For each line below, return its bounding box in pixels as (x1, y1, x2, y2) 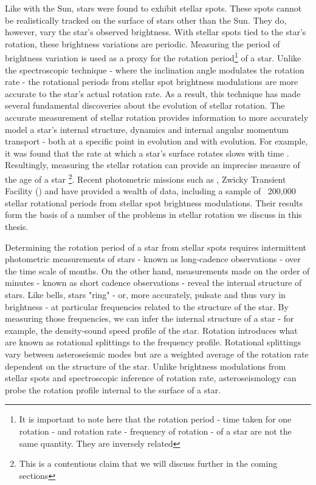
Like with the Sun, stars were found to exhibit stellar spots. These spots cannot (5, 2, 302, 14)
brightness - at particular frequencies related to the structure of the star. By (5, 300, 289, 313)
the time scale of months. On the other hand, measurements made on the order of (5, 264, 310, 277)
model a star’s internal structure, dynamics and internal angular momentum (5, 123, 289, 135)
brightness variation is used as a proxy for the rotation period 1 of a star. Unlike (5, 50, 301, 64)
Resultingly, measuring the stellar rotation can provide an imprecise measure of (5, 158, 300, 171)
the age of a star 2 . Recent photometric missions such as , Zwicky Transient (5, 171, 286, 185)
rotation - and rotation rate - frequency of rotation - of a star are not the (19, 424, 292, 437)
